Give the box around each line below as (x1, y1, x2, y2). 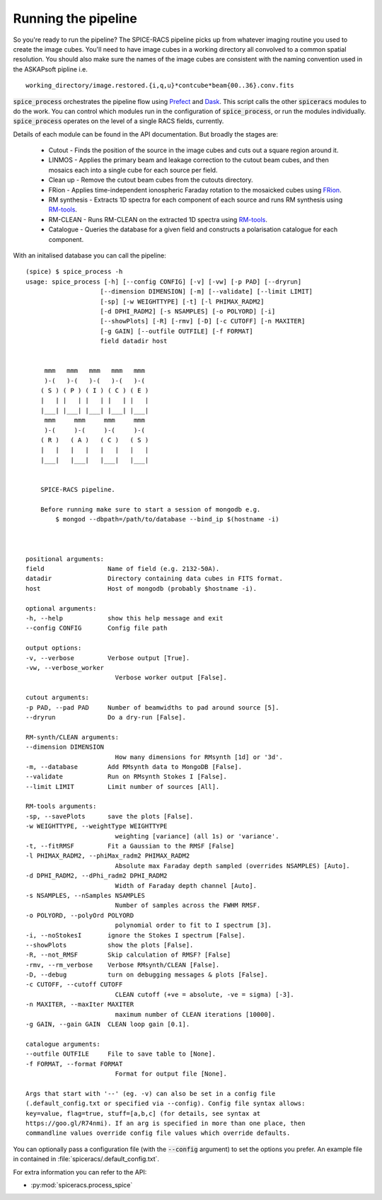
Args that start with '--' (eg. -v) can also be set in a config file (25, 1090, 276, 1097)
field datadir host (100, 337, 168, 345)
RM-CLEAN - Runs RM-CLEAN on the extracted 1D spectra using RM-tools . (48, 215, 268, 224)
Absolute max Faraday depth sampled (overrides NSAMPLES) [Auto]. (115, 862, 350, 870)
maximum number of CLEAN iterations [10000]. (115, 1010, 276, 1018)
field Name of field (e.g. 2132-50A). (25, 565, 220, 573)
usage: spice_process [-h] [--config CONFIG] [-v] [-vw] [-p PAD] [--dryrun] (25, 277, 302, 286)
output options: (25, 644, 82, 652)
